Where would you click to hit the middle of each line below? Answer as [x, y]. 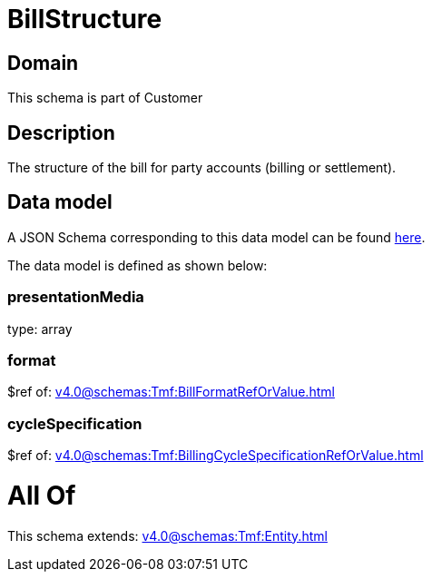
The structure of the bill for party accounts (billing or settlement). [202, 168]
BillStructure [85, 19]
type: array [40, 329]
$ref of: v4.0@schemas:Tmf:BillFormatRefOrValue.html [171, 392]
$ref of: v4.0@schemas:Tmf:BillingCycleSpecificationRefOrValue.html [216, 456]
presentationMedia [76, 297]
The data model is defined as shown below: [137, 265]
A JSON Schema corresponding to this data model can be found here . [216, 237]
